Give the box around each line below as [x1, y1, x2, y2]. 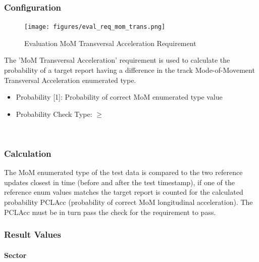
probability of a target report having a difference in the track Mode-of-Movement [4, 65, 255, 75]
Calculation [4, 147, 51, 159]
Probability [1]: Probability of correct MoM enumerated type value [16, 92, 223, 102]
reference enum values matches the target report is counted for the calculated [4, 187, 243, 197]
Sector [4, 249, 27, 260]
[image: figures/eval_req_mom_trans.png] [24, 23, 166, 31]
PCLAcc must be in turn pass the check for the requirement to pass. [4, 206, 216, 217]
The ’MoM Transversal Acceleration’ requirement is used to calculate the [4, 55, 230, 65]
